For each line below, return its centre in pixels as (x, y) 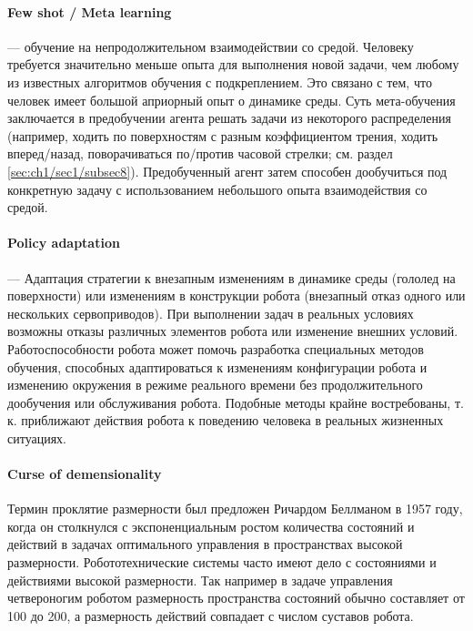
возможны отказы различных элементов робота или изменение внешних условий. (233, 331)
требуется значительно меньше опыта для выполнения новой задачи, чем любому (233, 64)
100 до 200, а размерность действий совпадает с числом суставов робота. (211, 615)
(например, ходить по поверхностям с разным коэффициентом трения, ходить (223, 135)
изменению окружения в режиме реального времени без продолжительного (215, 385)
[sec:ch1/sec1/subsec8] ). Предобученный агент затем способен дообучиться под (227, 171)
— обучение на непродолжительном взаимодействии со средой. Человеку (211, 46)
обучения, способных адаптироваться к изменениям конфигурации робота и (217, 366)
